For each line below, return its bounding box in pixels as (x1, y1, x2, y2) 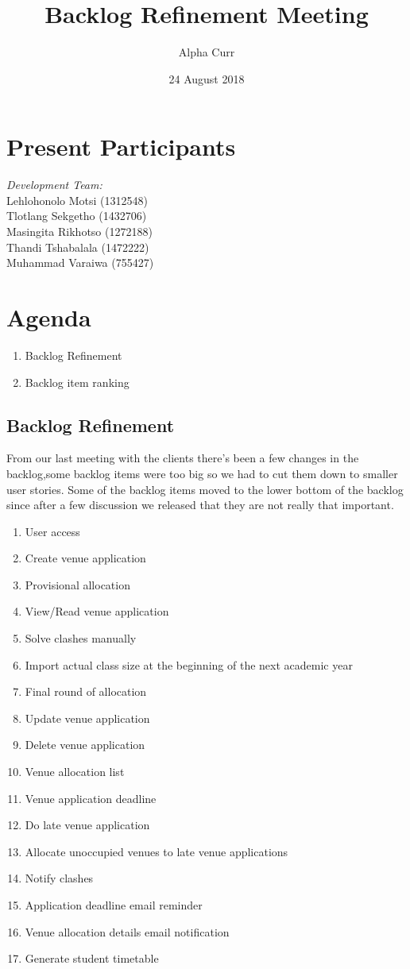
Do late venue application (25, 817, 150, 833)
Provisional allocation (25, 576, 130, 593)
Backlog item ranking (25, 373, 130, 390)
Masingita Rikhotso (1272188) (6, 223, 153, 240)
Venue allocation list (25, 763, 125, 780)
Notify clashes (25, 870, 94, 886)
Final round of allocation (25, 683, 147, 700)
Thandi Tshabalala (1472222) (6, 238, 149, 255)
